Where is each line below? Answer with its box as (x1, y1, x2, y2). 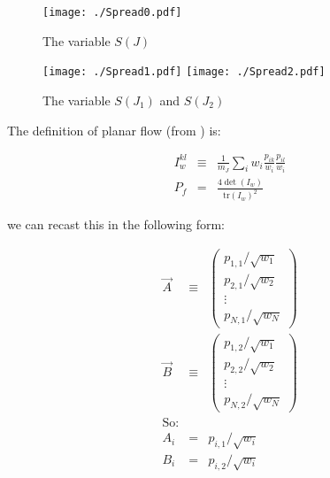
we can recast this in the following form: (7, 215, 225, 234)
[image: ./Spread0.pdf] (42, 6, 182, 19)
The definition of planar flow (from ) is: (7, 120, 221, 139)
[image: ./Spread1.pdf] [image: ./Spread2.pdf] (42, 66, 326, 79)
